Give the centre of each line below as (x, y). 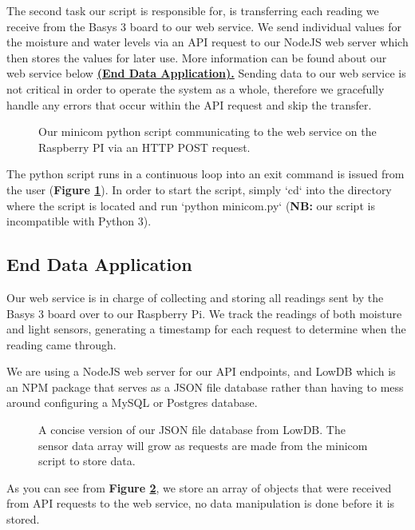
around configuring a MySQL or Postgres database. (132, 402)
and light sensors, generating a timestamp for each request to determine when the (206, 329)
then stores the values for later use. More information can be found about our (197, 57)
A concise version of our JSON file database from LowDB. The (192, 430)
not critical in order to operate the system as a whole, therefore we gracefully (196, 88)
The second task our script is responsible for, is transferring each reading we (193, 10)
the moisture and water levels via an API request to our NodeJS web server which (207, 42)
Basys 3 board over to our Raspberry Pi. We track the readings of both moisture (204, 313)
